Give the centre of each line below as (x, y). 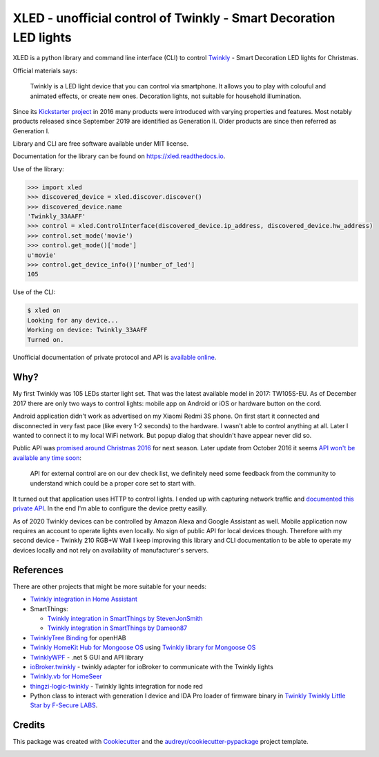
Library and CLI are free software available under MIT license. (101, 144)
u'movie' (42, 255)
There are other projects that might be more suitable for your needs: (110, 586)
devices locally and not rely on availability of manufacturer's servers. (111, 550)
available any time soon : (47, 458)
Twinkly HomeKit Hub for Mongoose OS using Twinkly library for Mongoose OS (143, 648)
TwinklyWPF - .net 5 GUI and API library (87, 657)
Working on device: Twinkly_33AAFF (87, 330)
